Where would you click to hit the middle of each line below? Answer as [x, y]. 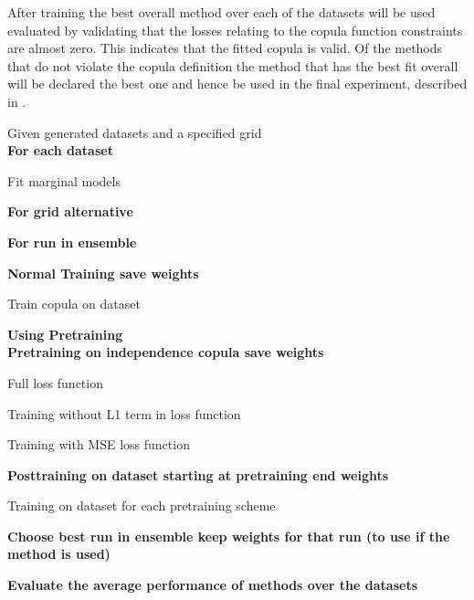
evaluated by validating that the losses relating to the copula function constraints [235, 30]
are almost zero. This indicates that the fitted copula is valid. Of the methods [225, 48]
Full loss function [55, 382]
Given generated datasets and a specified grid [135, 132]
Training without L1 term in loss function [124, 413]
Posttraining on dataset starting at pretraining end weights [198, 474]
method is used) [59, 554]
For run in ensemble [72, 242]
